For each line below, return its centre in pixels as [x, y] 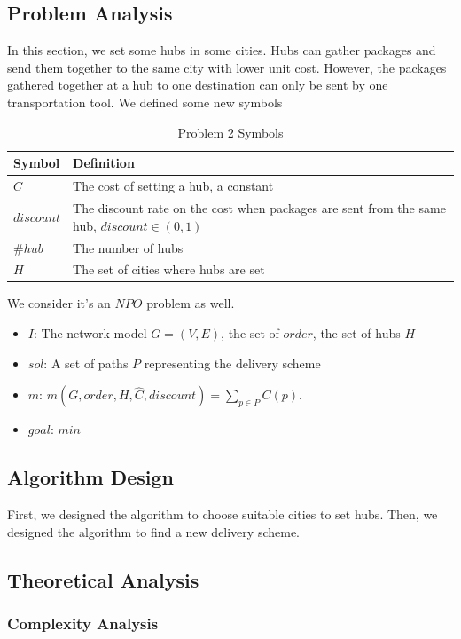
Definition [104, 163]
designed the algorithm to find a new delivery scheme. [153, 531]
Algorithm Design [91, 477]
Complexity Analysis [83, 623]
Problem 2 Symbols [230, 132]
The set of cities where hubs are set [169, 269]
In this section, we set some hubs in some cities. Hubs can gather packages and [222, 50]
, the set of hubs [356, 333]
